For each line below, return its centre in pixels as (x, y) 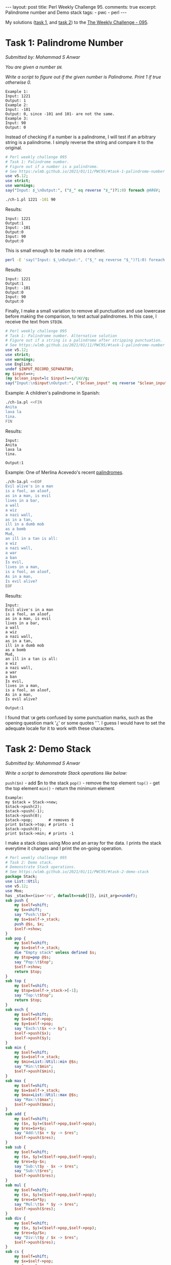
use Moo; (15, 891)
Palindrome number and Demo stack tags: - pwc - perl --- (66, 12)
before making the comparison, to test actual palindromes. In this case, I (81, 316)
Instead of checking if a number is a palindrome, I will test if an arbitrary (81, 137)
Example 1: (17, 91)
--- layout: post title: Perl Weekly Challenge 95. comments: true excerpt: (81, 7)
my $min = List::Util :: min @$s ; (47, 1062)
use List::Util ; (22, 881)
